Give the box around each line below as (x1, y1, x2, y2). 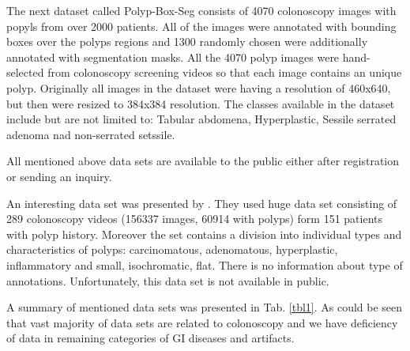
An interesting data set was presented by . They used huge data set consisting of (6, 194, 397, 211)
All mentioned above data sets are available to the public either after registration (6, 153, 400, 169)
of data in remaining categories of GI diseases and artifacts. (6, 330, 295, 346)
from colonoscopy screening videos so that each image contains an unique (47, 64, 402, 81)
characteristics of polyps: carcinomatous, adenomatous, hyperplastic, (6, 241, 338, 258)
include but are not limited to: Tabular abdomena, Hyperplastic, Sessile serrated (6, 111, 397, 127)
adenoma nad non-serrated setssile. (6, 126, 175, 142)
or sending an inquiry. (6, 168, 112, 184)
